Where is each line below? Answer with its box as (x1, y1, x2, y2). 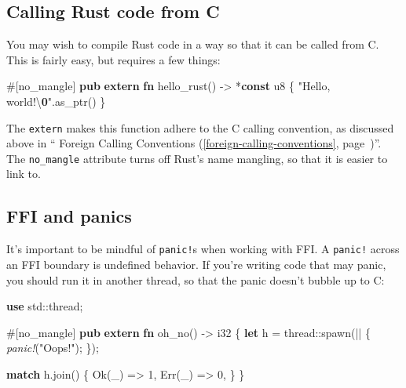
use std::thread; (6, 298, 83, 314)
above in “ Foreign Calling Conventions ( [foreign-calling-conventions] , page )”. (6, 135, 382, 151)
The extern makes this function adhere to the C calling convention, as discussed (6, 119, 394, 136)
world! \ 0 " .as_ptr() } (6, 92, 106, 109)
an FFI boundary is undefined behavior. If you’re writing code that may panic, (6, 256, 386, 272)
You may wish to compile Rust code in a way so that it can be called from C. (6, 36, 379, 53)
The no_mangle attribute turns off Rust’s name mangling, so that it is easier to (6, 150, 388, 166)
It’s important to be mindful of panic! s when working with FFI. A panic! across (6, 241, 400, 257)
